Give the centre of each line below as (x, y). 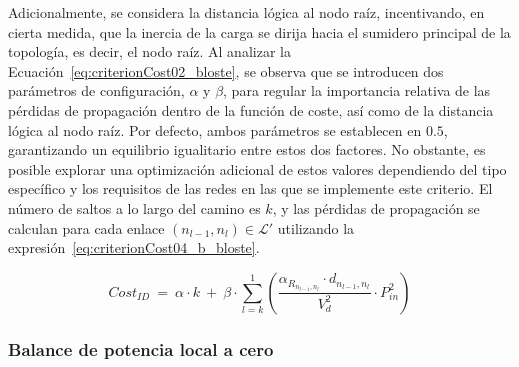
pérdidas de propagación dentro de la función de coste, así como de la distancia (251, 109)
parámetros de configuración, (96, 90)
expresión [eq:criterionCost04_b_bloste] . (134, 247)
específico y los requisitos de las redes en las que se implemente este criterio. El (250, 188)
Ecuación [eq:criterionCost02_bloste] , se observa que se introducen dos (226, 70)
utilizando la (316, 227)
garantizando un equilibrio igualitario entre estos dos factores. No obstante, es (247, 149)
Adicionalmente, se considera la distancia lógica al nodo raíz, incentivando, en (246, 12)
